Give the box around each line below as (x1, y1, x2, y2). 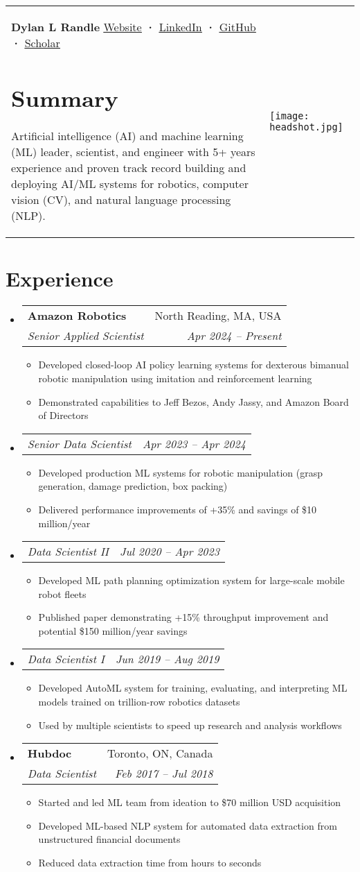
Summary (11, 81, 118, 113)
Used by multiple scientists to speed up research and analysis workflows (38, 717, 342, 732)
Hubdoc (27, 745, 72, 762)
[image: (269, 110, 309, 121)
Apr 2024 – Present (186, 327, 282, 344)
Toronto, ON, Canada (107, 745, 213, 762)
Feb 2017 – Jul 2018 (114, 765, 213, 782)
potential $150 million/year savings (38, 623, 188, 638)
